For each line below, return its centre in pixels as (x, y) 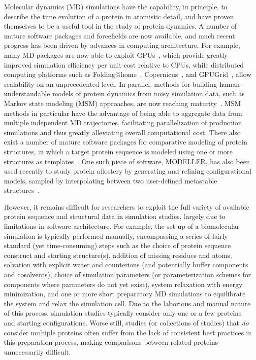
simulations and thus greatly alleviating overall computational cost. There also (122, 132)
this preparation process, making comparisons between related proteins (111, 342)
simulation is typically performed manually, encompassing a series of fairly (116, 235)
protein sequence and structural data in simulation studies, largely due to (115, 216)
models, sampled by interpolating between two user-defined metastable (111, 180)
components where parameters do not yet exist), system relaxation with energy (123, 284)
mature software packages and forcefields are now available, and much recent (120, 35)
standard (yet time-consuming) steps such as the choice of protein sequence (118, 245)
